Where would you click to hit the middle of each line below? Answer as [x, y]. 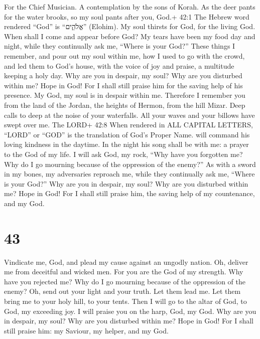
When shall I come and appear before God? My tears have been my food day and [130, 36]
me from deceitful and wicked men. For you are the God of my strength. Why [124, 272]
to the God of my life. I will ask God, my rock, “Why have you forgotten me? [123, 154]
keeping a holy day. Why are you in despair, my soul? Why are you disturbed [123, 75]
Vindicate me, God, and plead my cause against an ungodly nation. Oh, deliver [126, 262]
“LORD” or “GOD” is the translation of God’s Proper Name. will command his [127, 134]
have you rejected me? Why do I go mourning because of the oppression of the [125, 281]
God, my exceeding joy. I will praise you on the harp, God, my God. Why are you [130, 311]
